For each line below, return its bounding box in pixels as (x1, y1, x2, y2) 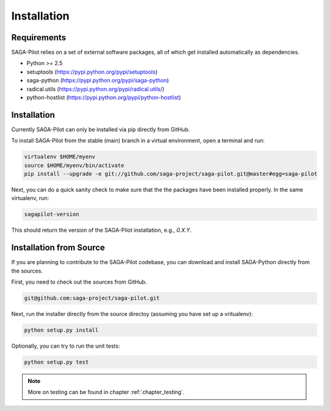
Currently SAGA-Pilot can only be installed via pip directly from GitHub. (11, 126, 190, 133)
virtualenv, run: (11, 195, 50, 202)
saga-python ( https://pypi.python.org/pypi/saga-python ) (26, 77, 169, 84)
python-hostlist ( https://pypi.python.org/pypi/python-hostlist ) (26, 94, 182, 101)
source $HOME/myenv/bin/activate (24, 162, 125, 169)
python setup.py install (24, 327, 99, 334)
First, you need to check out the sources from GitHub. (11, 278, 147, 286)
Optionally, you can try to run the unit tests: (11, 342, 120, 350)
